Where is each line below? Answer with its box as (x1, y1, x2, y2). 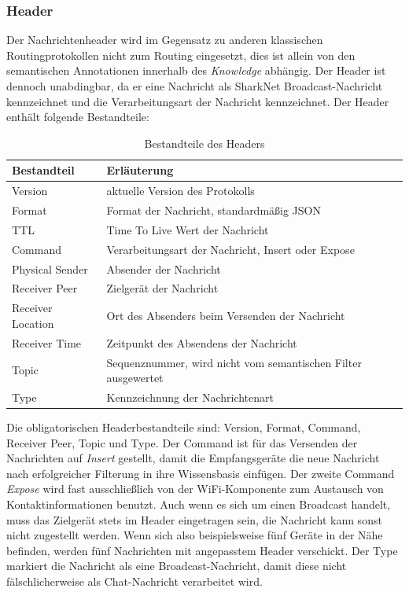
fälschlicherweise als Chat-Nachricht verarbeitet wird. (6, 573, 263, 590)
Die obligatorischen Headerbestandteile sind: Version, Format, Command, (6, 419, 361, 436)
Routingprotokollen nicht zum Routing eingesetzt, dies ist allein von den (6, 46, 356, 63)
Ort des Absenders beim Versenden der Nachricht (106, 307, 345, 324)
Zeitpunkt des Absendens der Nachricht (106, 334, 297, 351)
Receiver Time (12, 334, 82, 351)
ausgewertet (106, 370, 164, 386)
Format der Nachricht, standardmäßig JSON (106, 202, 321, 219)
